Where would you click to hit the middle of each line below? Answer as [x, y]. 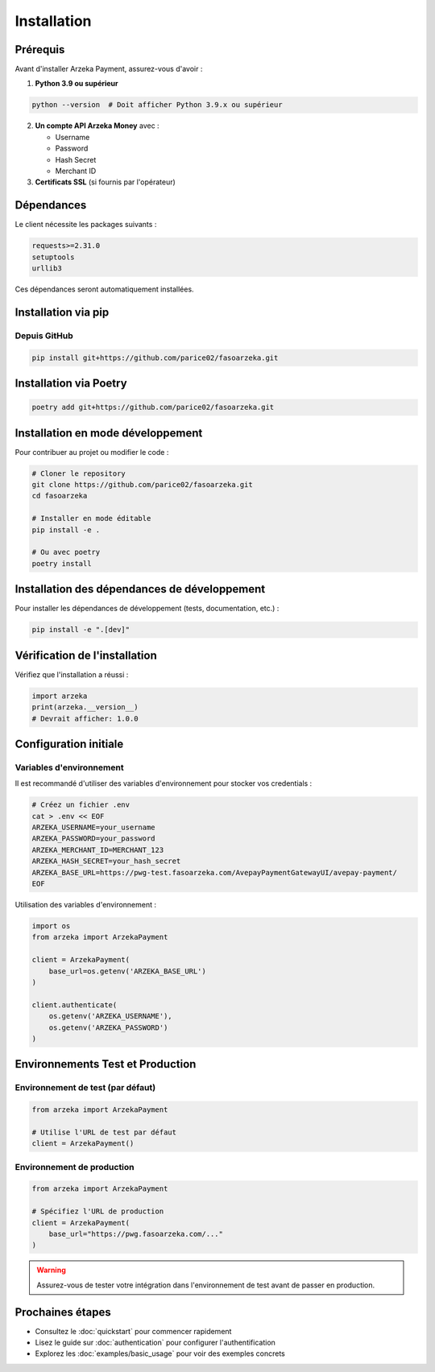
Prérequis [40, 50]
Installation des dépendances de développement [140, 589]
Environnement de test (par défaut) [85, 1088]
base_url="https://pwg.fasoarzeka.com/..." [136, 1234]
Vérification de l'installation [86, 655]
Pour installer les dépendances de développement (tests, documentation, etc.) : [147, 609]
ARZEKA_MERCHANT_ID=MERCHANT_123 [98, 850]
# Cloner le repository [79, 473]
